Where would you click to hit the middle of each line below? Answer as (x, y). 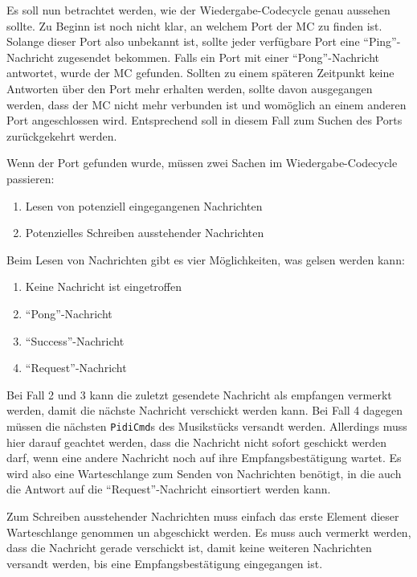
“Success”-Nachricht (75, 340)
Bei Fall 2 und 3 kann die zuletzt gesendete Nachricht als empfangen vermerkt (199, 394)
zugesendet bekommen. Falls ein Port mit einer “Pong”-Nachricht (219, 57)
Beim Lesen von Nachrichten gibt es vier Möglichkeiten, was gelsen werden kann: (206, 259)
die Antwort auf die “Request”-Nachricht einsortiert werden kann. (169, 489)
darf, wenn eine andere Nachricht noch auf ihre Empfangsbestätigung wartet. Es (204, 458)
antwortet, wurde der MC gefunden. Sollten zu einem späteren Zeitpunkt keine (200, 73)
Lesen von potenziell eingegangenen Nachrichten (144, 205)
